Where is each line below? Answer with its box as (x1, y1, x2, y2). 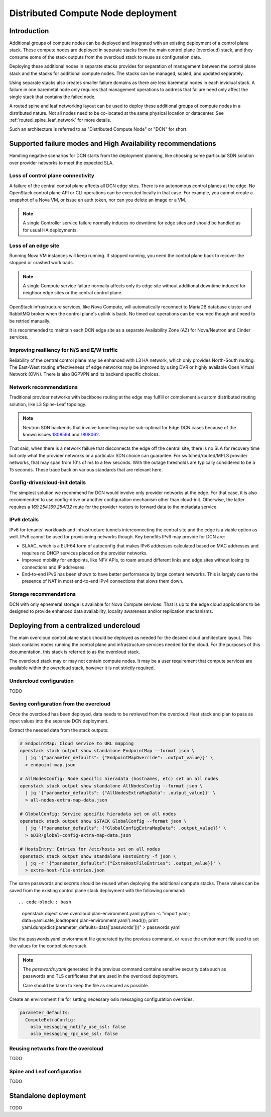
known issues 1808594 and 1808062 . (23, 432, 100, 438)
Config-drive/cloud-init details (9, 479, 86, 486)
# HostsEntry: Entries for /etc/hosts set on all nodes (20, 846, 161, 852)
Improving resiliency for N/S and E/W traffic (9, 347, 118, 354)
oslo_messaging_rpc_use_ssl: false (30, 1031, 118, 1036)
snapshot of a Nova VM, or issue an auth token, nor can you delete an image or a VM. (9, 197, 187, 203)
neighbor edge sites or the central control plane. (23, 290, 123, 296)
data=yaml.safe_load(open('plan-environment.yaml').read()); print (22, 917, 158, 923)
